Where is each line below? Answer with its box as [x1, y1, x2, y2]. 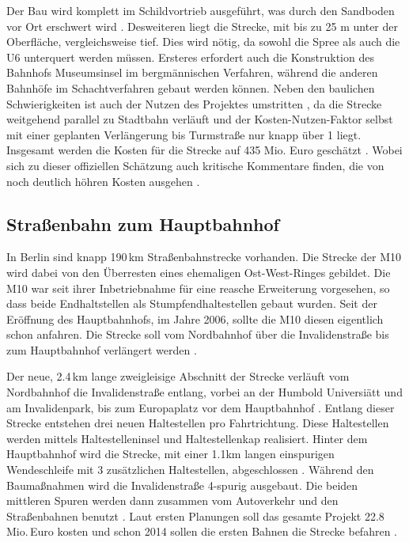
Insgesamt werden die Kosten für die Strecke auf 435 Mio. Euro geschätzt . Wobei [6, 142, 403, 158]
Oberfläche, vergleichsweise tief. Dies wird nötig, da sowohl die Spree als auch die [6, 33, 400, 50]
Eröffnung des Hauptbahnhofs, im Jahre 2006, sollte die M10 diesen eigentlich [6, 310, 384, 327]
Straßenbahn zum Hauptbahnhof [6, 211, 279, 236]
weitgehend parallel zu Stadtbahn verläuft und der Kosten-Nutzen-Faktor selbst [6, 111, 393, 127]
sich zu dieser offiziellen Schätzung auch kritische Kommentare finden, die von [6, 157, 384, 173]
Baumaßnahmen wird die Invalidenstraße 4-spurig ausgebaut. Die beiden [6, 476, 358, 493]
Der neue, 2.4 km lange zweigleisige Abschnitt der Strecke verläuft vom [6, 368, 350, 385]
